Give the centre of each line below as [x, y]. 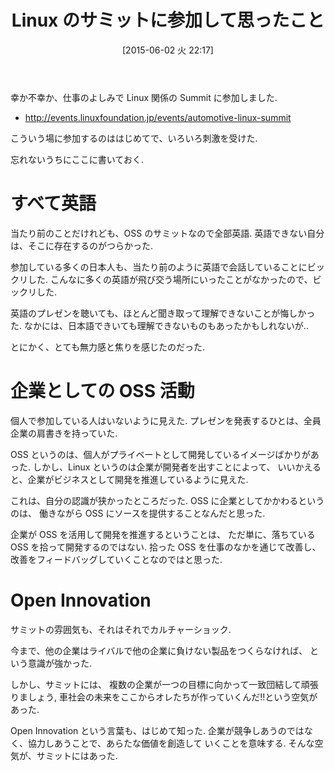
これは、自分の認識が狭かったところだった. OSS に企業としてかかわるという [167, 500]
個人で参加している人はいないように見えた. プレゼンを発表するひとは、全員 [166, 420]
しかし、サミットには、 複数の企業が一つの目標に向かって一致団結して [156, 684]
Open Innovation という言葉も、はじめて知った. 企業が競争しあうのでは [157, 730]
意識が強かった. [60, 663]
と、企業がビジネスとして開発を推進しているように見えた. [129, 479]
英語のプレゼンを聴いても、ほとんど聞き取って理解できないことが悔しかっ [163, 313]
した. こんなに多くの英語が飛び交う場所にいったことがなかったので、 [170, 279]
